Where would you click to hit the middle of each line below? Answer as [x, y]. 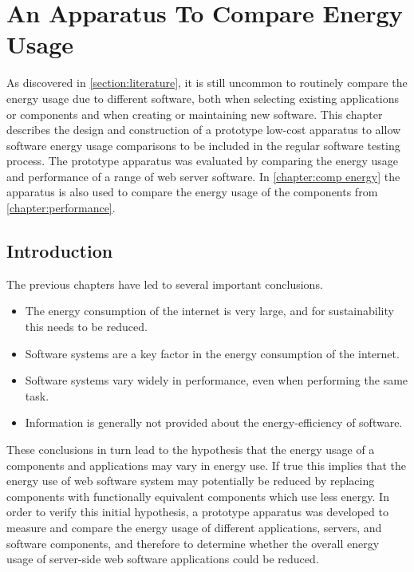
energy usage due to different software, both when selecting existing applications [203, 98]
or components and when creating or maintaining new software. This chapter [195, 114]
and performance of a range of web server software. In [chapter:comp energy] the [203, 176]
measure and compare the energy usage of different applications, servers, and [194, 527]
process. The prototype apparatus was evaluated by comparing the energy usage [202, 161]
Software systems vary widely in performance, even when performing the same [217, 380]
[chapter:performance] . [61, 208]
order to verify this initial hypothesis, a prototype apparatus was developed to [197, 512]
